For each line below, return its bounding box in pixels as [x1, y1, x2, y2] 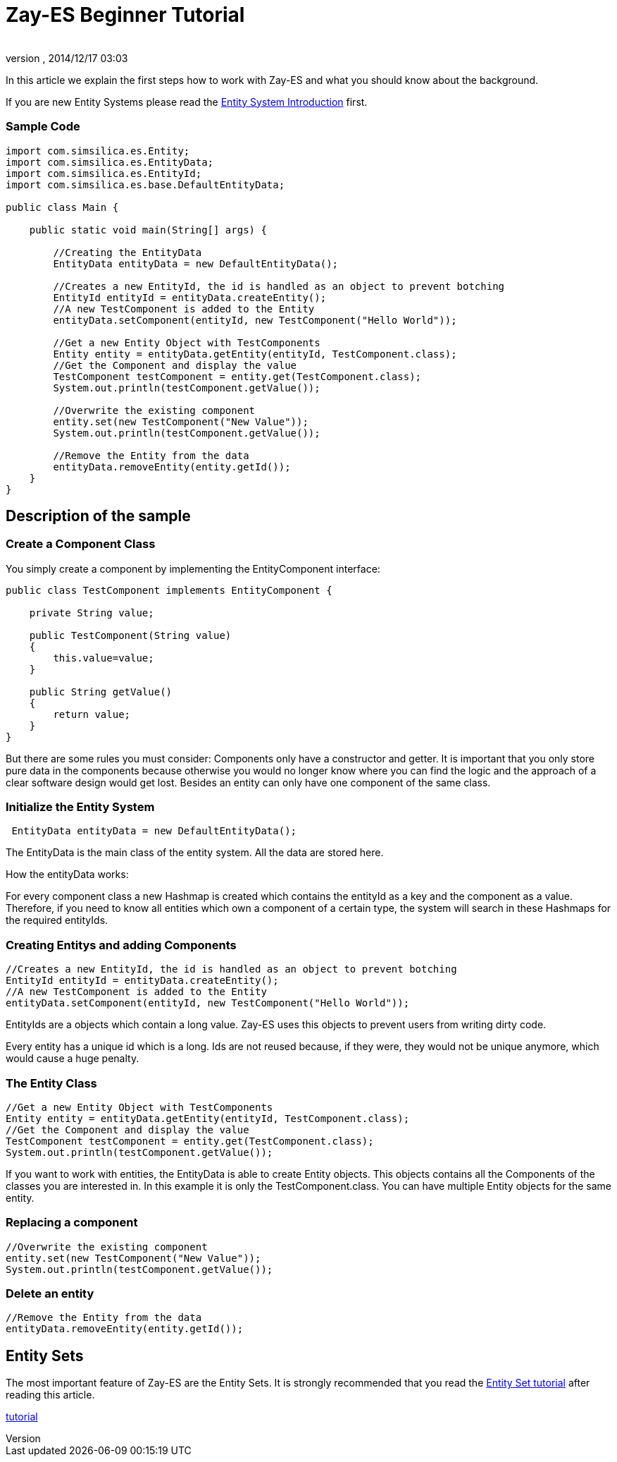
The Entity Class [6, 1076, 97, 1090]
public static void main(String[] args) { [29, 224, 267, 236]
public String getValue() [29, 686, 173, 698]
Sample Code [6, 119, 80, 134]
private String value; [29, 607, 154, 619]
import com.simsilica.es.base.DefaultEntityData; [6, 178, 285, 190]
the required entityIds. [6, 914, 108, 927]
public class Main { [6, 201, 119, 213]
